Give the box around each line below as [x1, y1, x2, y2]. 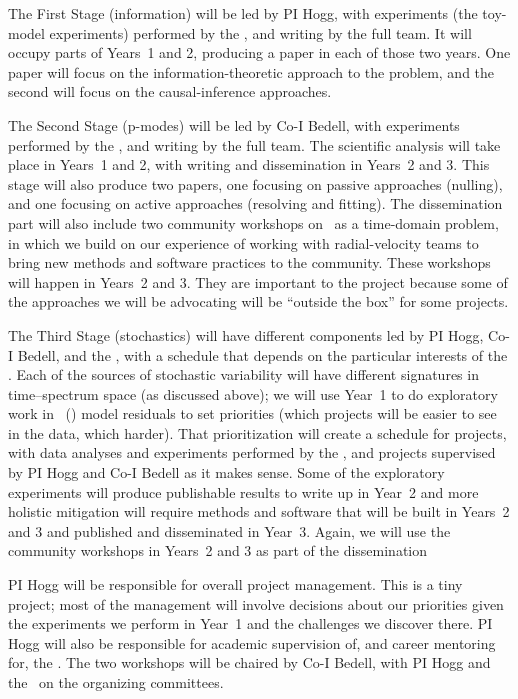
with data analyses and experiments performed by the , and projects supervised [8, 442, 496, 463]
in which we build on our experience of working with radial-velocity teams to [8, 232, 479, 253]
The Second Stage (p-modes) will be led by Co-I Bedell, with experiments [8, 114, 460, 135]
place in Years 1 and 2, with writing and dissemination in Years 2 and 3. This [8, 154, 490, 175]
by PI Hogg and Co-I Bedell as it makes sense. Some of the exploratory [8, 462, 445, 483]
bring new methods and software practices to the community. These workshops [8, 252, 491, 273]
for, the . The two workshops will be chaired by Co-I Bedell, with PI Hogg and [8, 652, 491, 673]
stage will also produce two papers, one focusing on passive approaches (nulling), [8, 173, 503, 194]
